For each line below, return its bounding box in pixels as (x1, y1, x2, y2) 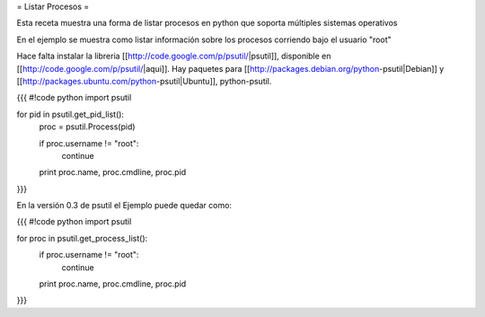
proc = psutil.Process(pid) (39, 121, 136, 132)
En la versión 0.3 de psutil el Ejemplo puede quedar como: (16, 200, 233, 211)
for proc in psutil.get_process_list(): (16, 233, 148, 243)
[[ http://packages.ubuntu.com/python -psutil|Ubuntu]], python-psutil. (16, 75, 272, 86)
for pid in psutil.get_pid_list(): (16, 109, 125, 119)
